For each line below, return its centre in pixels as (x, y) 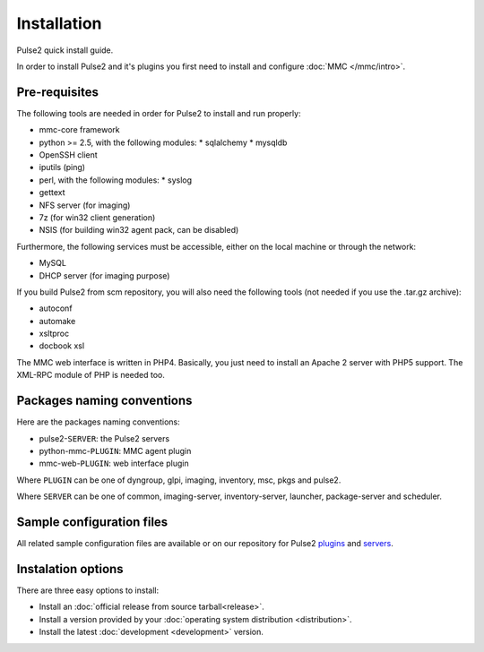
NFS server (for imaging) (85, 205)
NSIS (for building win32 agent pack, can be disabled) (139, 230)
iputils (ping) (62, 167)
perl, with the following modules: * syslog (116, 180)
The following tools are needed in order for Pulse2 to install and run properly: (159, 113)
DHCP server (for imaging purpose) (104, 275)
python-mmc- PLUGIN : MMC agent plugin (115, 450)
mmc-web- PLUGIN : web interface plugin (114, 463)
